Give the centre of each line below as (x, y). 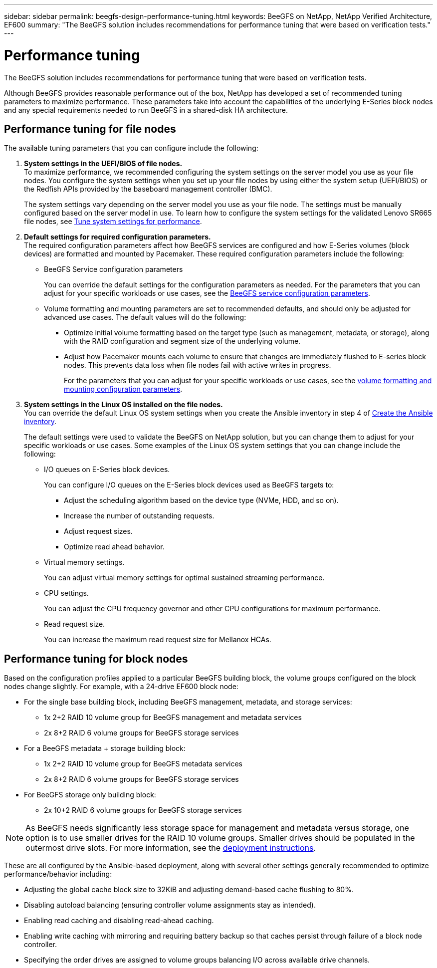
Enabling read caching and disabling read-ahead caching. (119, 921)
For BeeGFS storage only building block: (90, 795)
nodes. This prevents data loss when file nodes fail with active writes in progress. (198, 365)
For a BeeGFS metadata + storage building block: (105, 748)
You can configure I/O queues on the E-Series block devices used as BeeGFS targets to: (189, 485)
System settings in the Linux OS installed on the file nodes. (123, 405)
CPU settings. (66, 593)
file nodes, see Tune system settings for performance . (113, 222)
